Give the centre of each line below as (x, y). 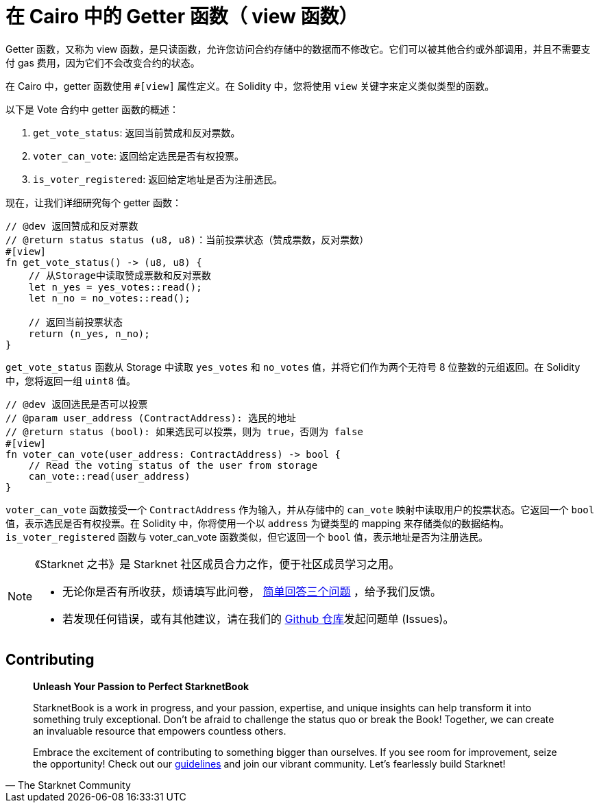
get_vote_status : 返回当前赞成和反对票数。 (137, 132)
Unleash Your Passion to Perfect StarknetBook (141, 686)
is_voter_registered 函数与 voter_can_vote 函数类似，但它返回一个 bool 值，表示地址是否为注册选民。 (247, 537)
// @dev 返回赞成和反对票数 (72, 226)
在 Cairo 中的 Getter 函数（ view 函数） (182, 16)
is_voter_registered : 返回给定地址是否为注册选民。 (158, 179)
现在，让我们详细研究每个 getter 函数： (94, 202)
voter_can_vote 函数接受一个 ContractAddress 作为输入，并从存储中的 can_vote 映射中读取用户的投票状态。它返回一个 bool (300, 509)
